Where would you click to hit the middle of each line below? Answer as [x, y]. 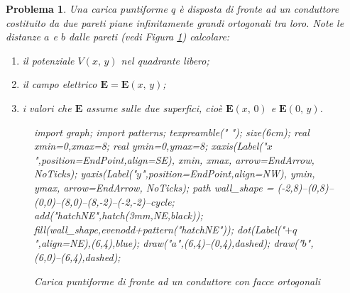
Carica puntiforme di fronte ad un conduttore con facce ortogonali [177, 281]
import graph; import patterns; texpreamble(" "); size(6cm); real [172, 132]
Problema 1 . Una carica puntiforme [87, 9]
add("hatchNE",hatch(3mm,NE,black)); [119, 215]
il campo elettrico [60, 84]
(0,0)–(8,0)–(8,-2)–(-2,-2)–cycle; [104, 201]
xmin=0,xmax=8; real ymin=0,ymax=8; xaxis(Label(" [151, 146]
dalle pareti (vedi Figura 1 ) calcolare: [149, 37]
